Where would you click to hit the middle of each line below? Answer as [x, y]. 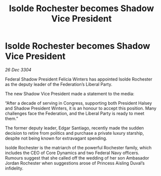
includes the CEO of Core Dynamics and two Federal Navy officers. [72, 153]
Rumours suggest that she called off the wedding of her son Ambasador [77, 158]
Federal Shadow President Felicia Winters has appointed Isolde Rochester [79, 79]
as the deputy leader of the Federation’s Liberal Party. [59, 84]
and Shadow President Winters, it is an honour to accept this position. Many [81, 108]
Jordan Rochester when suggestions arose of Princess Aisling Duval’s [75, 163]
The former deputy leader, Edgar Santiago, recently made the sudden [74, 128]
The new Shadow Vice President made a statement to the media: [70, 94]
